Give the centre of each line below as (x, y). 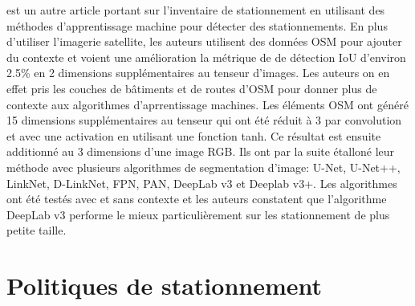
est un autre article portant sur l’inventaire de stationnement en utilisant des (196, 10)
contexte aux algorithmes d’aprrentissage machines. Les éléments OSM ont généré (207, 104)
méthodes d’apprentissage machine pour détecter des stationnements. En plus (197, 25)
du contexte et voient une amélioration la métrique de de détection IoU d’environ (206, 57)
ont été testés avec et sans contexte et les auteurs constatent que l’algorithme (197, 199)
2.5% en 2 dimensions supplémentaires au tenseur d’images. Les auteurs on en (198, 73)
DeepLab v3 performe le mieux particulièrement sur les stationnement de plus (198, 214)
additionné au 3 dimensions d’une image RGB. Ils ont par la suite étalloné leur (201, 151)
